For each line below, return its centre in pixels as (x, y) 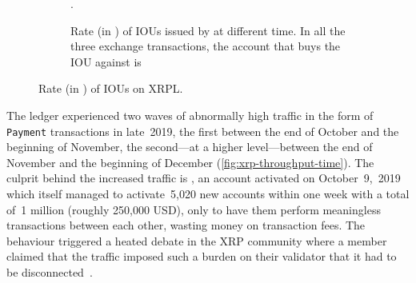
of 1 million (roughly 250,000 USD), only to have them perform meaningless (194, 209)
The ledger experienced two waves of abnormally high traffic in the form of (190, 115)
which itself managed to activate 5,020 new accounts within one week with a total (208, 193)
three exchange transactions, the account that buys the (206, 46)
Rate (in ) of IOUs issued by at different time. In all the (208, 30)
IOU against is (106, 61)
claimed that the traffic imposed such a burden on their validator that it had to (202, 256)
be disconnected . (50, 271)
